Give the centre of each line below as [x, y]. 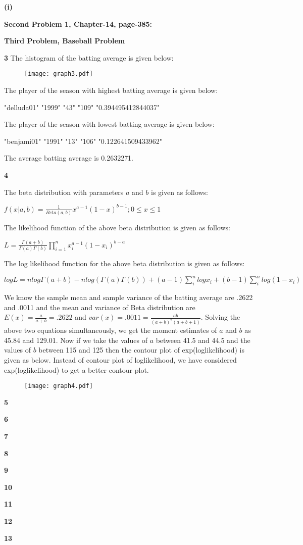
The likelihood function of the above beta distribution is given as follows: [117, 227]
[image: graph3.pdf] [59, 74]
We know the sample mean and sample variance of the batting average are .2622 [129, 297]
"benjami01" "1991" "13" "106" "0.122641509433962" [83, 141]
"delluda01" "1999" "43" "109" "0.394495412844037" [82, 107]
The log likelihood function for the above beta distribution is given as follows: [124, 263]
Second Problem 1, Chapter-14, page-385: [78, 23]
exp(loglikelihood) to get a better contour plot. [77, 369]
